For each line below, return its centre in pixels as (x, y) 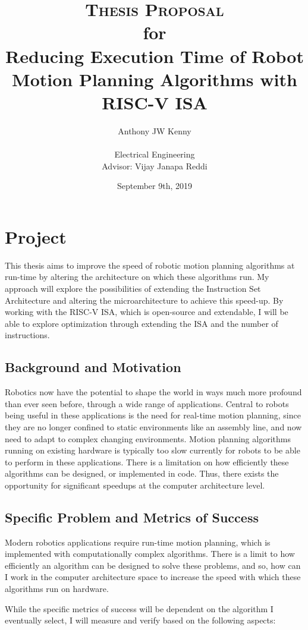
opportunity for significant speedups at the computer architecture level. (135, 485)
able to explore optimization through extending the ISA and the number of (142, 323)
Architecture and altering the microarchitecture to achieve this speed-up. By (144, 300)
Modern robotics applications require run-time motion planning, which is (138, 542)
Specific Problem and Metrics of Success (132, 517)
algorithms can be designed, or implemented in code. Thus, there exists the (142, 473)
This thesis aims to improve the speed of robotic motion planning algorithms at (150, 265)
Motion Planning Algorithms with (155, 79)
